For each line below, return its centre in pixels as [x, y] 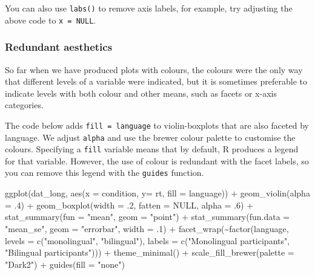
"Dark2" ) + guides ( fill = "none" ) [65, 264]
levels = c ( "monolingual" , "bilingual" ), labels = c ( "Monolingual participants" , [148, 240]
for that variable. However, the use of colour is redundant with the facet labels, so [157, 160]
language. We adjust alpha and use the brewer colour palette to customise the [150, 137]
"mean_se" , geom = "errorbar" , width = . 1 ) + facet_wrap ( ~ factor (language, [147, 228]
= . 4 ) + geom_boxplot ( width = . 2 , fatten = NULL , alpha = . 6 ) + [129, 205]
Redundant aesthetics [59, 47]
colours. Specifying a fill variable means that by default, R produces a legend [152, 149]
